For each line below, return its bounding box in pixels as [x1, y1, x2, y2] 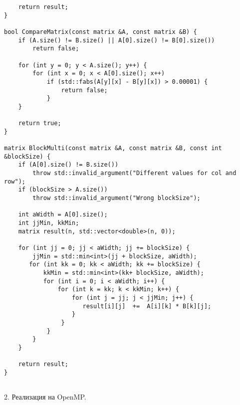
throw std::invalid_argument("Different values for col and [32, 170, 237, 177]
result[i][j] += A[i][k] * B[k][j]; [82, 302, 212, 310]
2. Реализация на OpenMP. [4, 392, 86, 402]
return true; [18, 120, 61, 127]
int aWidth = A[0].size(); [18, 211, 108, 218]
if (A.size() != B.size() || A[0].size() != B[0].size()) [18, 36, 215, 44]
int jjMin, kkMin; [18, 219, 79, 227]
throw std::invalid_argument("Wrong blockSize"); [32, 195, 201, 202]
